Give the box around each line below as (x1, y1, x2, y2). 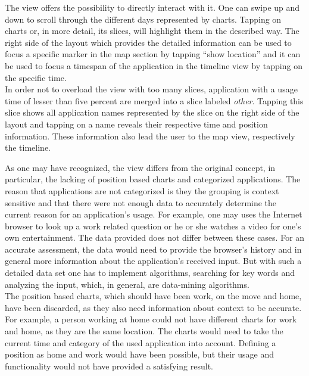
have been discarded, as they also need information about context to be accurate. (5, 301, 302, 313)
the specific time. (5, 71, 67, 83)
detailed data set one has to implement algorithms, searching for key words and (5, 266, 295, 279)
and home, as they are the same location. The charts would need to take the (5, 325, 283, 337)
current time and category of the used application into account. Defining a (5, 336, 276, 349)
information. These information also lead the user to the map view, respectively (5, 129, 295, 142)
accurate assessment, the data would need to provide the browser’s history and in (5, 243, 302, 255)
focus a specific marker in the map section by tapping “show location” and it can (5, 48, 301, 60)
